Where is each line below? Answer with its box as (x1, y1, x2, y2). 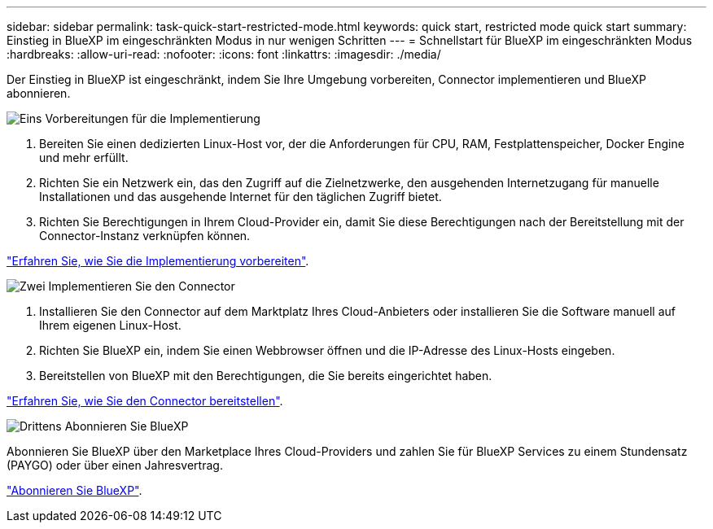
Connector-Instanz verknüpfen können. (39, 229, 251, 243)
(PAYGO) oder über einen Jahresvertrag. (7, 458, 223, 472)
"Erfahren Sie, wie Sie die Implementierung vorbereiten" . (7, 254, 309, 268)
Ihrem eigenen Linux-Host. (39, 318, 182, 332)
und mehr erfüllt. (39, 151, 129, 164)
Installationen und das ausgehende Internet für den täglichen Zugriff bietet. (39, 190, 442, 203)
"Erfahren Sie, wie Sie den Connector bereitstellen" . (7, 394, 283, 408)
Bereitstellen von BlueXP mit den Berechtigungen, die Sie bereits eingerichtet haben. (39, 369, 492, 383)
